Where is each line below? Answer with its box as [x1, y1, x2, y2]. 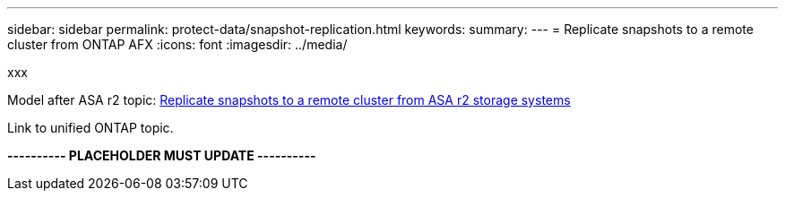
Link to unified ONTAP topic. [7, 120, 174, 135]
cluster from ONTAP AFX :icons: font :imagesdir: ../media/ [7, 37, 348, 52]
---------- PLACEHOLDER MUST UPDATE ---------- [7, 148, 316, 163]
